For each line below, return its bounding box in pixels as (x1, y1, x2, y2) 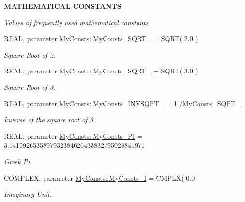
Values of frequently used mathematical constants (4, 17, 149, 27)
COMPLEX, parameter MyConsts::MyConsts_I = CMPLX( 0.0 (4, 173, 195, 183)
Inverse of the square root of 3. (4, 115, 95, 125)
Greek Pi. (4, 156, 32, 166)
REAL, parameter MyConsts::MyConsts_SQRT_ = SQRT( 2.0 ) (4, 33, 198, 43)
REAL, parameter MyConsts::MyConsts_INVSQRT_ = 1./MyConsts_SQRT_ (4, 98, 241, 108)
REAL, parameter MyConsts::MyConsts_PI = (4, 130, 143, 141)
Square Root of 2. (4, 49, 56, 59)
